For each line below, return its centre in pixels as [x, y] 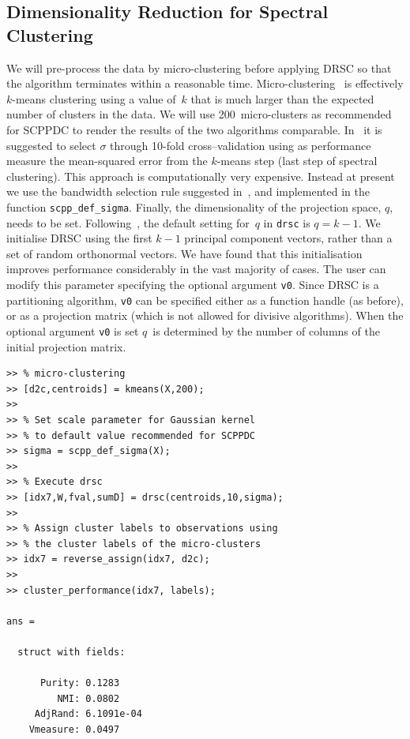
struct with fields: [71, 652]
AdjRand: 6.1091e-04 [88, 714]
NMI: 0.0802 [88, 698]
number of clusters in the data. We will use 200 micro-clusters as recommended [199, 114]
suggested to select [51, 145]
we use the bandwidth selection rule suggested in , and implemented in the [188, 191]
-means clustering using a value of [94, 98]
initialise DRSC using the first [79, 238]
